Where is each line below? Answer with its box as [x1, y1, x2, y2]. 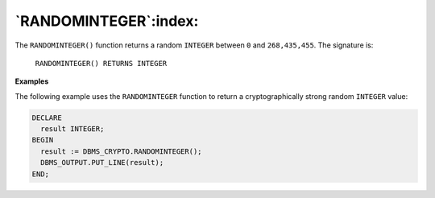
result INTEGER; [40, 125, 105, 134]
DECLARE [31, 113, 62, 122]
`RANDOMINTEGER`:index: [14, 12, 199, 30]
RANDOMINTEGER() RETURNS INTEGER [35, 59, 168, 68]
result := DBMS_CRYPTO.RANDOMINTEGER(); [40, 146, 202, 156]
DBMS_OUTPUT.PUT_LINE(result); [40, 158, 164, 167]
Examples [14, 76, 49, 86]
